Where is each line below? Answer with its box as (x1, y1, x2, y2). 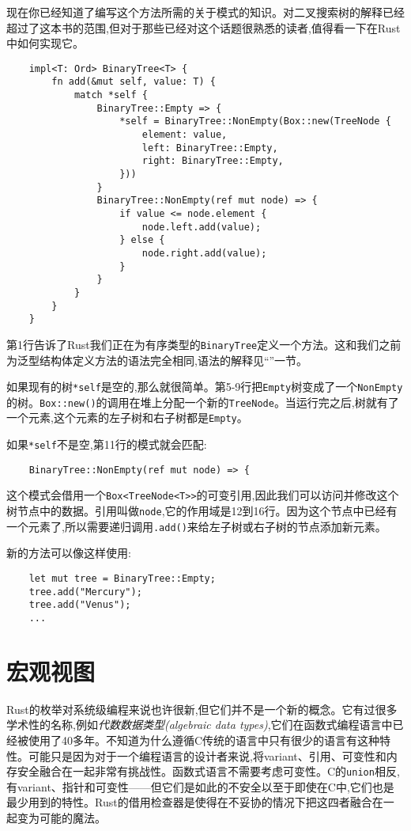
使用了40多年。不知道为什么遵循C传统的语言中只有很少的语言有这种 (28, 731, 380, 748)
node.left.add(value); (141, 221, 262, 233)
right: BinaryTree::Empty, (141, 155, 284, 167)
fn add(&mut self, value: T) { (51, 76, 216, 88)
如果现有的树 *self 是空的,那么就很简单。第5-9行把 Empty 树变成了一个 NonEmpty (6, 378, 403, 395)
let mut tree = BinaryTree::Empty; (28, 573, 216, 584)
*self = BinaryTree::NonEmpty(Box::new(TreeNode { (119, 116, 391, 127)
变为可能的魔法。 (17, 809, 106, 825)
